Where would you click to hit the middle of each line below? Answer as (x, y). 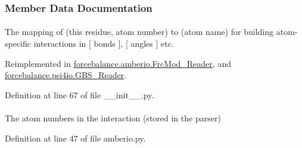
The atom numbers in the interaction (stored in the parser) (113, 118)
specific (18, 44)
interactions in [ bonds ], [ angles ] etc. (104, 44)
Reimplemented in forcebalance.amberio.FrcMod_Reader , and (118, 63)
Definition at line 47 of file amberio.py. (75, 138)
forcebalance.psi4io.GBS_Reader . (66, 75)
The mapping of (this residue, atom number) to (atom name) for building (139, 32)
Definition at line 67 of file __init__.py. (80, 94)
